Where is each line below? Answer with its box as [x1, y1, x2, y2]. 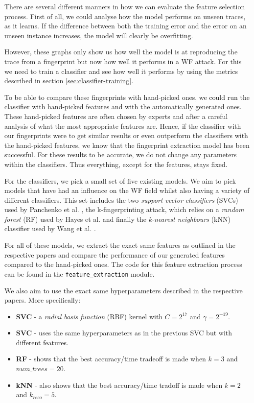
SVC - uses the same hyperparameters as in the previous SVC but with [16, 328, 232, 338]
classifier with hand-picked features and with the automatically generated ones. [4, 101, 242, 112]
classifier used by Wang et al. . [4, 223, 96, 234]
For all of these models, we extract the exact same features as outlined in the [4, 240, 235, 250]
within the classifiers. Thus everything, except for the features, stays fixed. [4, 159, 228, 169]
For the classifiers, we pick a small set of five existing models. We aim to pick [4, 175, 236, 186]
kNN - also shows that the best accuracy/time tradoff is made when [16, 379, 223, 390]
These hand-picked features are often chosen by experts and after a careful [4, 111, 228, 121]
